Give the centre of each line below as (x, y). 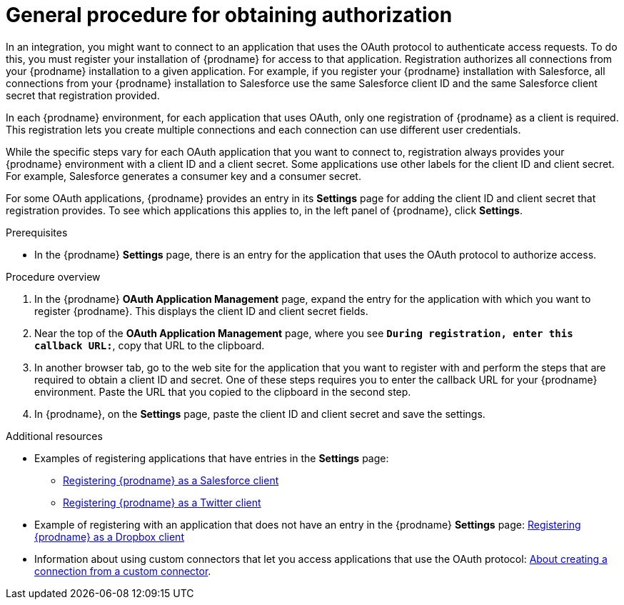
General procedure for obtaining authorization (229, 15)
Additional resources (54, 436)
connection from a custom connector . (123, 571)
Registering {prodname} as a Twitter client (162, 502)
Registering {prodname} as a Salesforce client (171, 480)
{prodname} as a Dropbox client (109, 536)
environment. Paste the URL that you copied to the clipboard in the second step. (223, 391)
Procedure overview (53, 276)
